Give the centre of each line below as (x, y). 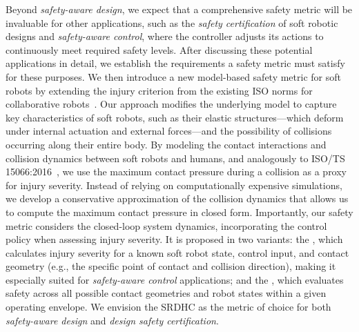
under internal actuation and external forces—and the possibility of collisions (169, 131)
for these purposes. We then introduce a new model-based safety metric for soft (173, 76)
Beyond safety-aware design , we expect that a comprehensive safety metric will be (179, 9)
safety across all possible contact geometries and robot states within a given (166, 293)
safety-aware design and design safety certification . (112, 320)
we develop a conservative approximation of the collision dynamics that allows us (177, 198)
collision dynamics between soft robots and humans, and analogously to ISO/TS (175, 158)
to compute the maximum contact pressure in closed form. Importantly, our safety (179, 212)
